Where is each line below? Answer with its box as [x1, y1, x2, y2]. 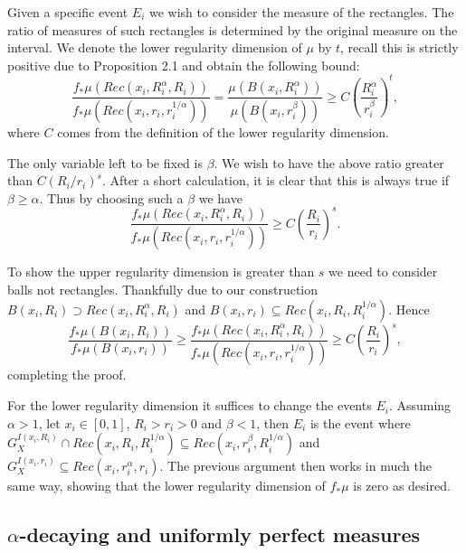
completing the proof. [7, 365, 127, 384]
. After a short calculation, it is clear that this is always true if [101, 171, 450, 190]
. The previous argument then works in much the [159, 456, 432, 475]
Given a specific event [7, 3, 128, 21]
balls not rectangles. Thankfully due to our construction [7, 279, 318, 298]
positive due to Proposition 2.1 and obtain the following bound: [7, 55, 360, 74]
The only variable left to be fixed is [7, 153, 203, 172]
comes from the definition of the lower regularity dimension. [57, 123, 389, 142]
